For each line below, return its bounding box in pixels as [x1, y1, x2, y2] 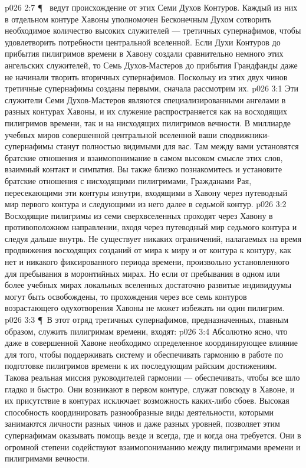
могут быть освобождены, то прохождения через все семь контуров [5, 290, 247, 302]
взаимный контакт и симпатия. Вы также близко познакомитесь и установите [5, 163, 282, 175]
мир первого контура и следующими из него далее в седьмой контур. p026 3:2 [5, 198, 287, 210]
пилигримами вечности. [5, 452, 90, 464]
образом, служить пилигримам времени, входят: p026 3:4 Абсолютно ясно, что [5, 325, 288, 337]
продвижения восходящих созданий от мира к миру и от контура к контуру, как [5, 244, 291, 256]
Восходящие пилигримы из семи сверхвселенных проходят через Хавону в [5, 209, 273, 221]
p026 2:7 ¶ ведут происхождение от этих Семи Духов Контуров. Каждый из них [5, 1, 298, 13]
